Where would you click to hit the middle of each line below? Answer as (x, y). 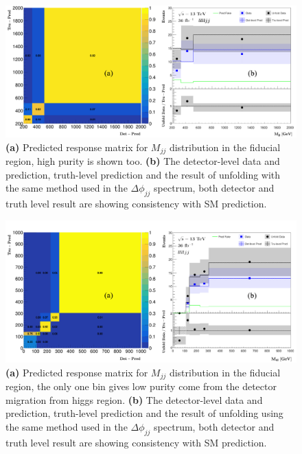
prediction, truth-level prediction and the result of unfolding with (143, 174)
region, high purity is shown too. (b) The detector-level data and (143, 161)
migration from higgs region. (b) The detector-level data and (134, 399)
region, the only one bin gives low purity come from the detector (141, 386)
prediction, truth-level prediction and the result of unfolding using (144, 413)
